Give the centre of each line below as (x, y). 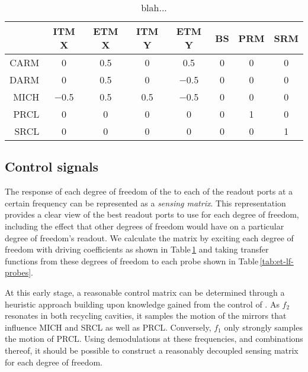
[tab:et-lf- (277, 261)
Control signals (52, 166)
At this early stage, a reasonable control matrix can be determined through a (145, 292)
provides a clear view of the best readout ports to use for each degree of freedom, (152, 214)
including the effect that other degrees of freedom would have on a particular (145, 226)
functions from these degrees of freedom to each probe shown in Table (132, 261)
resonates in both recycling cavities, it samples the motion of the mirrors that (146, 316)
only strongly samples (263, 327)
